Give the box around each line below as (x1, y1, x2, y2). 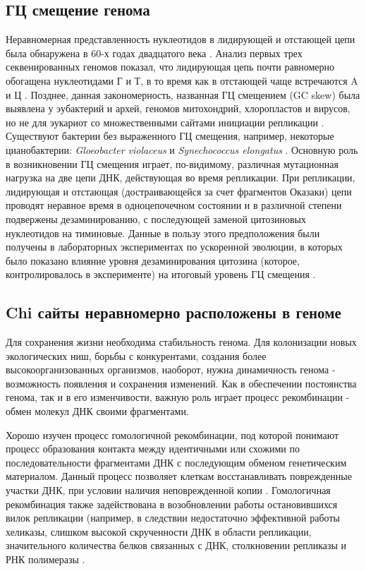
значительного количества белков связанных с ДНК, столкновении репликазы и (6, 538, 347, 553)
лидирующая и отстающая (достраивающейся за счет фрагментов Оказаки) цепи (6, 184, 352, 198)
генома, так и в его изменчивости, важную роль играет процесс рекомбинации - (6, 390, 350, 404)
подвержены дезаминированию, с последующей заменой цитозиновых (6, 211, 307, 226)
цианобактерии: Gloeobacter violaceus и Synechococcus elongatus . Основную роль (6, 142, 358, 157)
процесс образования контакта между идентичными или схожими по (6, 441, 300, 456)
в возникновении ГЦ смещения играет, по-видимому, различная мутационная (6, 156, 338, 171)
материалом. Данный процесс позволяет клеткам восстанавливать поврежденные (6, 469, 352, 483)
